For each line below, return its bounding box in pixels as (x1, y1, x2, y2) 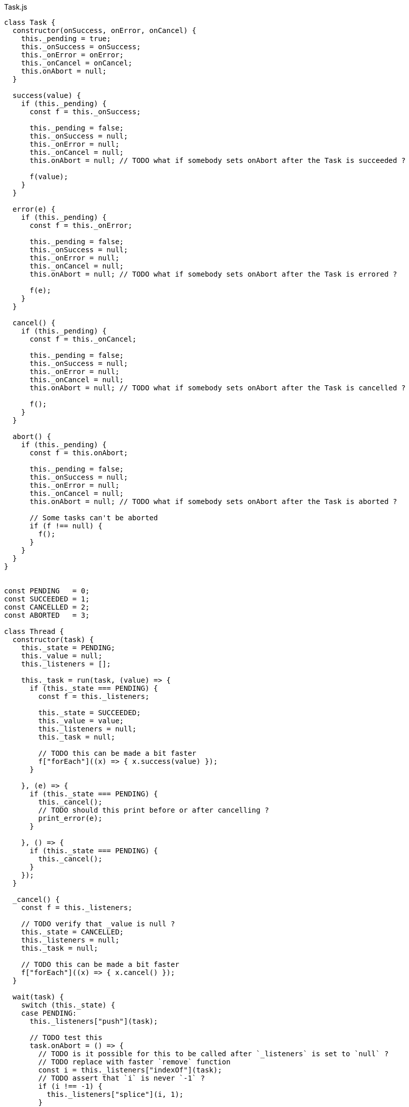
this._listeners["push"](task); (29, 1017, 158, 1025)
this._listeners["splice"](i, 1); (47, 1090, 184, 1098)
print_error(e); (38, 814, 102, 822)
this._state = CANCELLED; (21, 928, 124, 936)
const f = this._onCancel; (29, 335, 137, 343)
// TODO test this (29, 1033, 102, 1042)
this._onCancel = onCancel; (21, 59, 132, 67)
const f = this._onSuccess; (29, 108, 141, 116)
